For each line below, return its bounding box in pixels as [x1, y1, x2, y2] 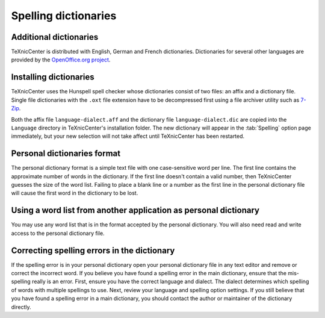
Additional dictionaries [11, 32, 99, 42]
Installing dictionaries [11, 72, 94, 83]
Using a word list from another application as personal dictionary [11, 205, 260, 216]
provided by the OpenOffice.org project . [11, 56, 111, 63]
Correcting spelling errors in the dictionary [11, 245, 175, 255]
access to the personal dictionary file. [11, 229, 105, 237]
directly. [11, 303, 31, 310]
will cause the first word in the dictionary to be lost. [11, 190, 138, 197]
